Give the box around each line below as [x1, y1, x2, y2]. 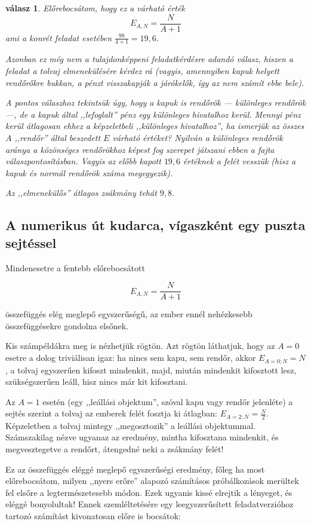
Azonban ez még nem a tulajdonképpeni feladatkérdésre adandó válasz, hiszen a [5, 53, 294, 65]
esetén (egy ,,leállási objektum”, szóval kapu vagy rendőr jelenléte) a [42, 395, 293, 407]
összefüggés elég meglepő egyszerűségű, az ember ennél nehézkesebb [5, 308, 253, 320]
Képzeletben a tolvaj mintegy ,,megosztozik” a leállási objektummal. [5, 419, 255, 431]
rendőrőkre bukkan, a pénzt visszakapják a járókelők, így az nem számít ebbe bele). [5, 76, 304, 88]
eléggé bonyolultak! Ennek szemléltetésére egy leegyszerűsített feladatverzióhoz [5, 498, 294, 510]
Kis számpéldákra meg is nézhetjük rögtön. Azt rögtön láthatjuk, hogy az [5, 339, 275, 352]
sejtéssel [5, 233, 57, 252]
